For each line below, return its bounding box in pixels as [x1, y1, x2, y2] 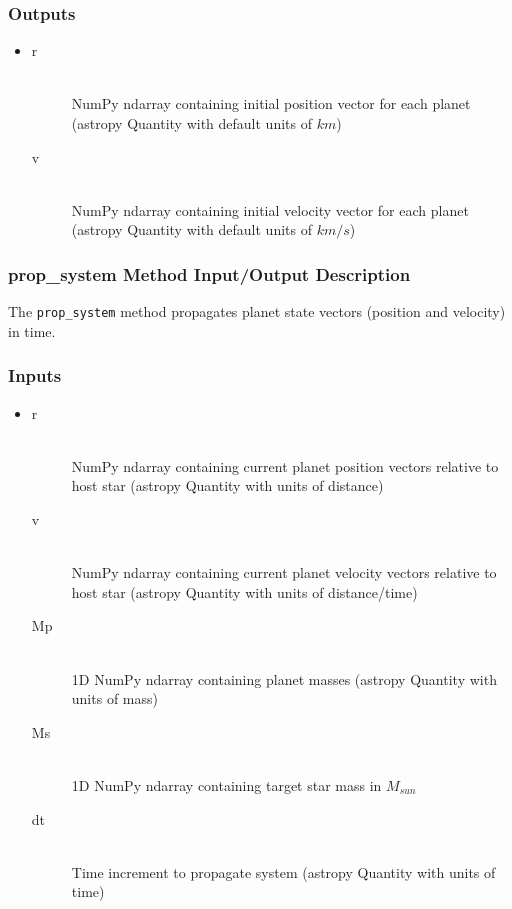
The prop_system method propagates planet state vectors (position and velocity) [8, 301, 506, 322]
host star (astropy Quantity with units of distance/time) [71, 581, 418, 602]
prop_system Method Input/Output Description [8, 261, 411, 286]
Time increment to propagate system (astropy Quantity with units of [71, 861, 496, 882]
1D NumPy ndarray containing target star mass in [71, 774, 382, 795]
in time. [8, 320, 56, 341]
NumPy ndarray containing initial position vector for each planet [71, 93, 471, 114]
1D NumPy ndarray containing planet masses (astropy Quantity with [71, 668, 497, 689]
